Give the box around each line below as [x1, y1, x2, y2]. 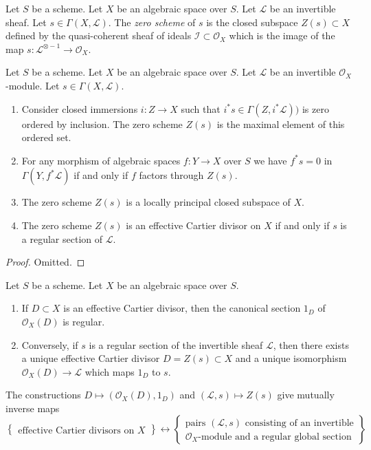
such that [181, 101, 221, 116]
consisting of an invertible [245, 418, 354, 428]
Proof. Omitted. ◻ [5, 255, 85, 269]
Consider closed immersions [21, 101, 138, 116]
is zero [302, 101, 329, 116]
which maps [85, 364, 135, 378]
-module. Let [5, 78, 60, 92]
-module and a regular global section [198, 431, 352, 442]
